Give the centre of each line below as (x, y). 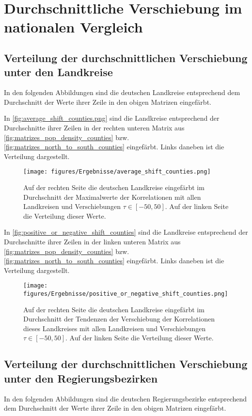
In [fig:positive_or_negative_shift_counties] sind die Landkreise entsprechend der (126, 232)
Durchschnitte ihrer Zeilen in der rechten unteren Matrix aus (94, 127)
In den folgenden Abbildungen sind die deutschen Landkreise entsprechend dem (122, 92)
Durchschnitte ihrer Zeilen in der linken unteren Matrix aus (92, 241)
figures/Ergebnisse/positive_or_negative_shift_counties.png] (126, 294)
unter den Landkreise (58, 72)
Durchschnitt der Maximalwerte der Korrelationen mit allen (112, 197)
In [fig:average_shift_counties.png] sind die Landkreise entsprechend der (112, 118)
